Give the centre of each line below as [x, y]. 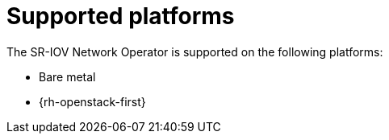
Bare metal [67, 76]
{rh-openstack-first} [92, 101]
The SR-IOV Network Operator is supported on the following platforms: [195, 51]
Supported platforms [121, 16]
